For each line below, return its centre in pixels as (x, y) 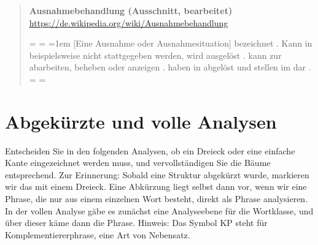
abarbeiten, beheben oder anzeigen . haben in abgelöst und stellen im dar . (170, 67)
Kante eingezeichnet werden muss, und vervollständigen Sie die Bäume (138, 163)
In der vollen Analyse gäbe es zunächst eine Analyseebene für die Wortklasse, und (159, 210)
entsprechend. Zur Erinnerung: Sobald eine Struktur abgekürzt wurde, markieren (157, 174)
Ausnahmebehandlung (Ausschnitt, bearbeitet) (131, 10)
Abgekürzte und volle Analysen (141, 121)
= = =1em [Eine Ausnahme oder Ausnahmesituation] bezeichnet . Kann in (171, 43)
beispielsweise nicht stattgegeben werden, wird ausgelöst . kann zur (155, 55)
